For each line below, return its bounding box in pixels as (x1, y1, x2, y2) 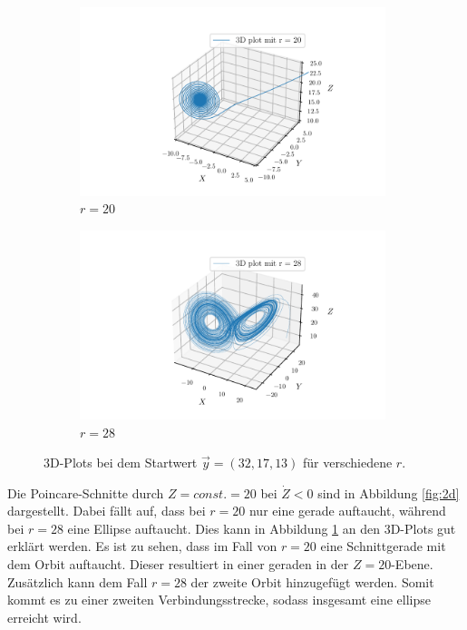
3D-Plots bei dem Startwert (44, 453, 198, 472)
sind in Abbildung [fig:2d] (317, 483, 460, 502)
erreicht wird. (7, 607, 82, 626)
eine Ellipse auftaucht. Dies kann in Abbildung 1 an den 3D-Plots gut (67, 518, 456, 537)
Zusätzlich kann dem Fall (7, 572, 148, 591)
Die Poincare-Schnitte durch (7, 483, 164, 502)
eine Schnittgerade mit (320, 536, 446, 556)
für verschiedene (303, 453, 393, 472)
